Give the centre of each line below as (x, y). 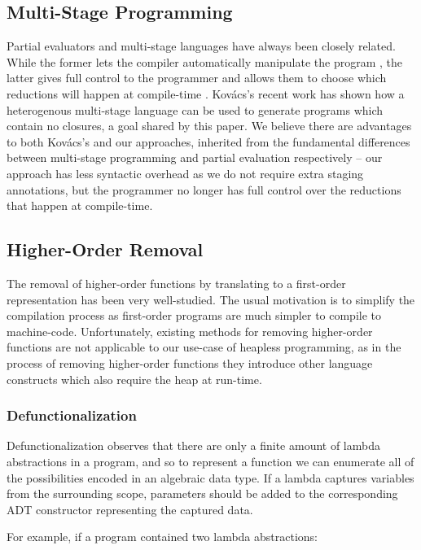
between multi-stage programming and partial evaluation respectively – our (195, 157)
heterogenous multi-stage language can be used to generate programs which (195, 109)
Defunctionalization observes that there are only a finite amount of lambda (193, 445)
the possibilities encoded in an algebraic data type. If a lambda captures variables (210, 477)
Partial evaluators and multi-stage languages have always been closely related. (201, 46)
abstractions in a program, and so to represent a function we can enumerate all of (210, 461)
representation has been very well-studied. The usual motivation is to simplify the (211, 299)
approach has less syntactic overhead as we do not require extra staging (185, 173)
